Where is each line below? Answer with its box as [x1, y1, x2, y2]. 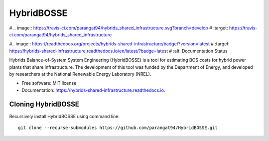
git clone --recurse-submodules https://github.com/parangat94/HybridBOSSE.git [18, 125, 218, 131]
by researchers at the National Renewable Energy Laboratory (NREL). [9, 71, 151, 77]
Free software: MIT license [21, 80, 77, 86]
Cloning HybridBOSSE [9, 100, 79, 109]
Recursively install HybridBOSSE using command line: [9, 113, 120, 119]
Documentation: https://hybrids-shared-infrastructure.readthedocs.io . [21, 87, 165, 93]
